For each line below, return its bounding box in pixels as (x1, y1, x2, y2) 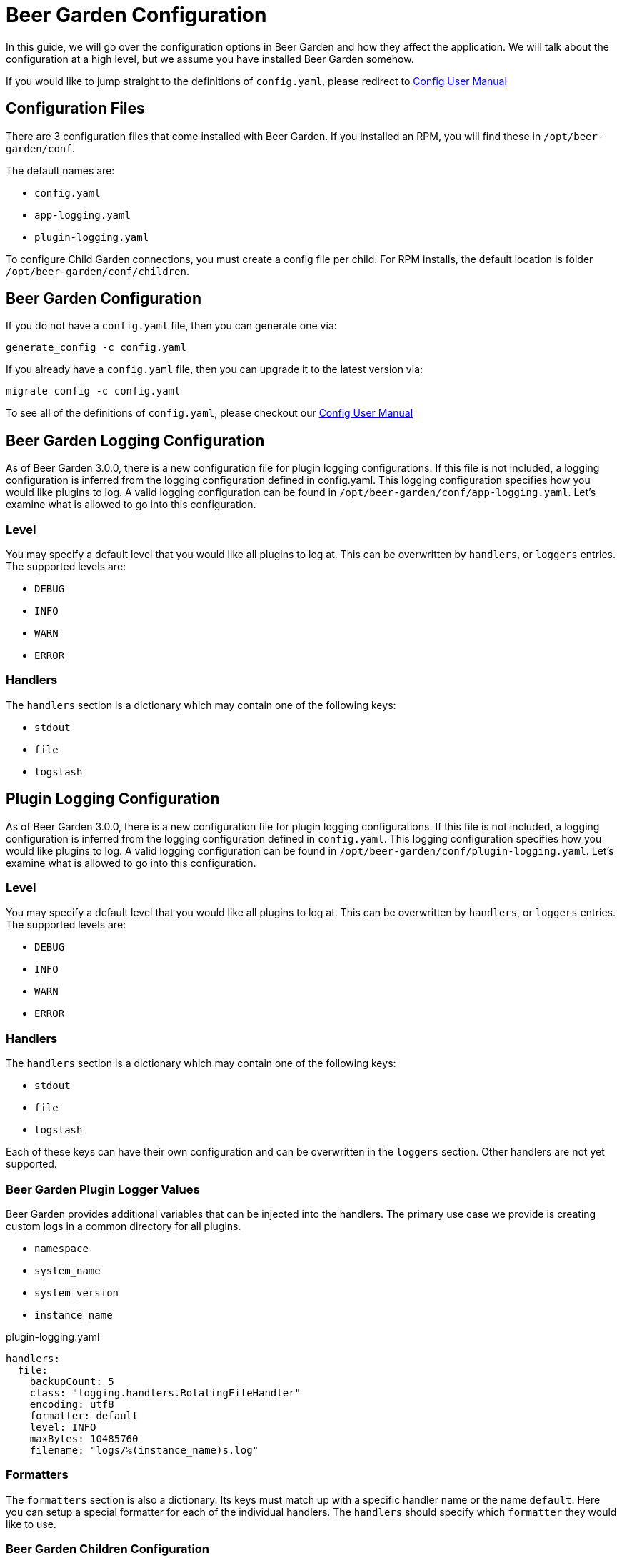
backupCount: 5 (29, 1375, 114, 1387)
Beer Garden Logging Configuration (6, 431, 265, 450)
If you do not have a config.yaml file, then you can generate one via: (6, 319, 337, 332)
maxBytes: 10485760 (29, 1432, 139, 1444)
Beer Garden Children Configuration (6, 1542, 210, 1556)
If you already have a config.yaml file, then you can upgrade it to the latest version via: (6, 363, 423, 376)
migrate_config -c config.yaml (6, 385, 181, 397)
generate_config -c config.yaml (6, 342, 186, 354)
